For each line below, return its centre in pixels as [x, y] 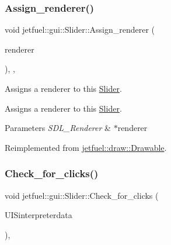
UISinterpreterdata [39, 215]
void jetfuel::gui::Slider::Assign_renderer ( [80, 30]
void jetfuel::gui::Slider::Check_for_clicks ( [82, 195]
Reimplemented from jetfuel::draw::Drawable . [86, 147]
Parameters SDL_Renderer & [58, 128]
